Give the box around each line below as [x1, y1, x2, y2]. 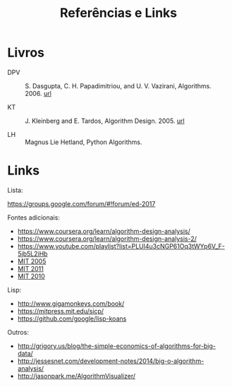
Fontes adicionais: [7, 213, 60, 222]
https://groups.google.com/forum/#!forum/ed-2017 [7, 199, 156, 208]
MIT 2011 [17, 264, 44, 273]
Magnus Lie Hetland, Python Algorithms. [25, 138, 142, 146]
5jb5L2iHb [17, 249, 48, 258]
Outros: [7, 328, 30, 336]
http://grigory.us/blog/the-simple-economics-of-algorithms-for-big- [17, 341, 216, 350]
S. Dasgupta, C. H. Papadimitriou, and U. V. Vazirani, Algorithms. [25, 81, 212, 90]
